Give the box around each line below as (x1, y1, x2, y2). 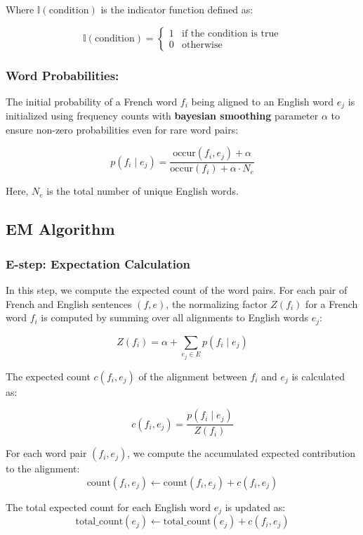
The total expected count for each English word (6, 499, 211, 514)
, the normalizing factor (166, 296, 268, 311)
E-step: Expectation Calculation (6, 254, 190, 272)
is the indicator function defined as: (100, 2, 253, 16)
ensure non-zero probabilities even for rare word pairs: (6, 122, 239, 136)
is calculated (291, 368, 345, 383)
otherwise (182, 40, 223, 51)
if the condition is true (182, 29, 279, 39)
